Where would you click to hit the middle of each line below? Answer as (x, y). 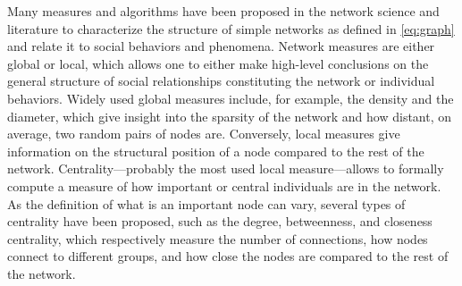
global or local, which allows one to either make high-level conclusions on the (218, 63)
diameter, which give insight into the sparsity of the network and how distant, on (230, 116)
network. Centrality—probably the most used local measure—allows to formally (226, 168)
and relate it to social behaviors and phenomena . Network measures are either (221, 46)
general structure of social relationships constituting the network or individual (221, 81)
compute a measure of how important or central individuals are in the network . (224, 185)
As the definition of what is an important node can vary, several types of (206, 203)
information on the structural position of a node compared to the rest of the (216, 151)
